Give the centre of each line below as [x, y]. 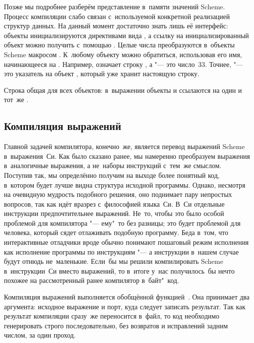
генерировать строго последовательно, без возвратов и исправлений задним [116, 325]
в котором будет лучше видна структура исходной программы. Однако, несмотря [125, 184]
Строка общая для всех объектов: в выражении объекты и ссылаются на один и [123, 90]
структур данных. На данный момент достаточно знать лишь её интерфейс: [116, 26]
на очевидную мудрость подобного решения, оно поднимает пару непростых [118, 194]
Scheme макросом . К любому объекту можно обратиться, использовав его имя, [123, 54]
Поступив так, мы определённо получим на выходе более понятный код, [112, 175]
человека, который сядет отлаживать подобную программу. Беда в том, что [116, 232]
